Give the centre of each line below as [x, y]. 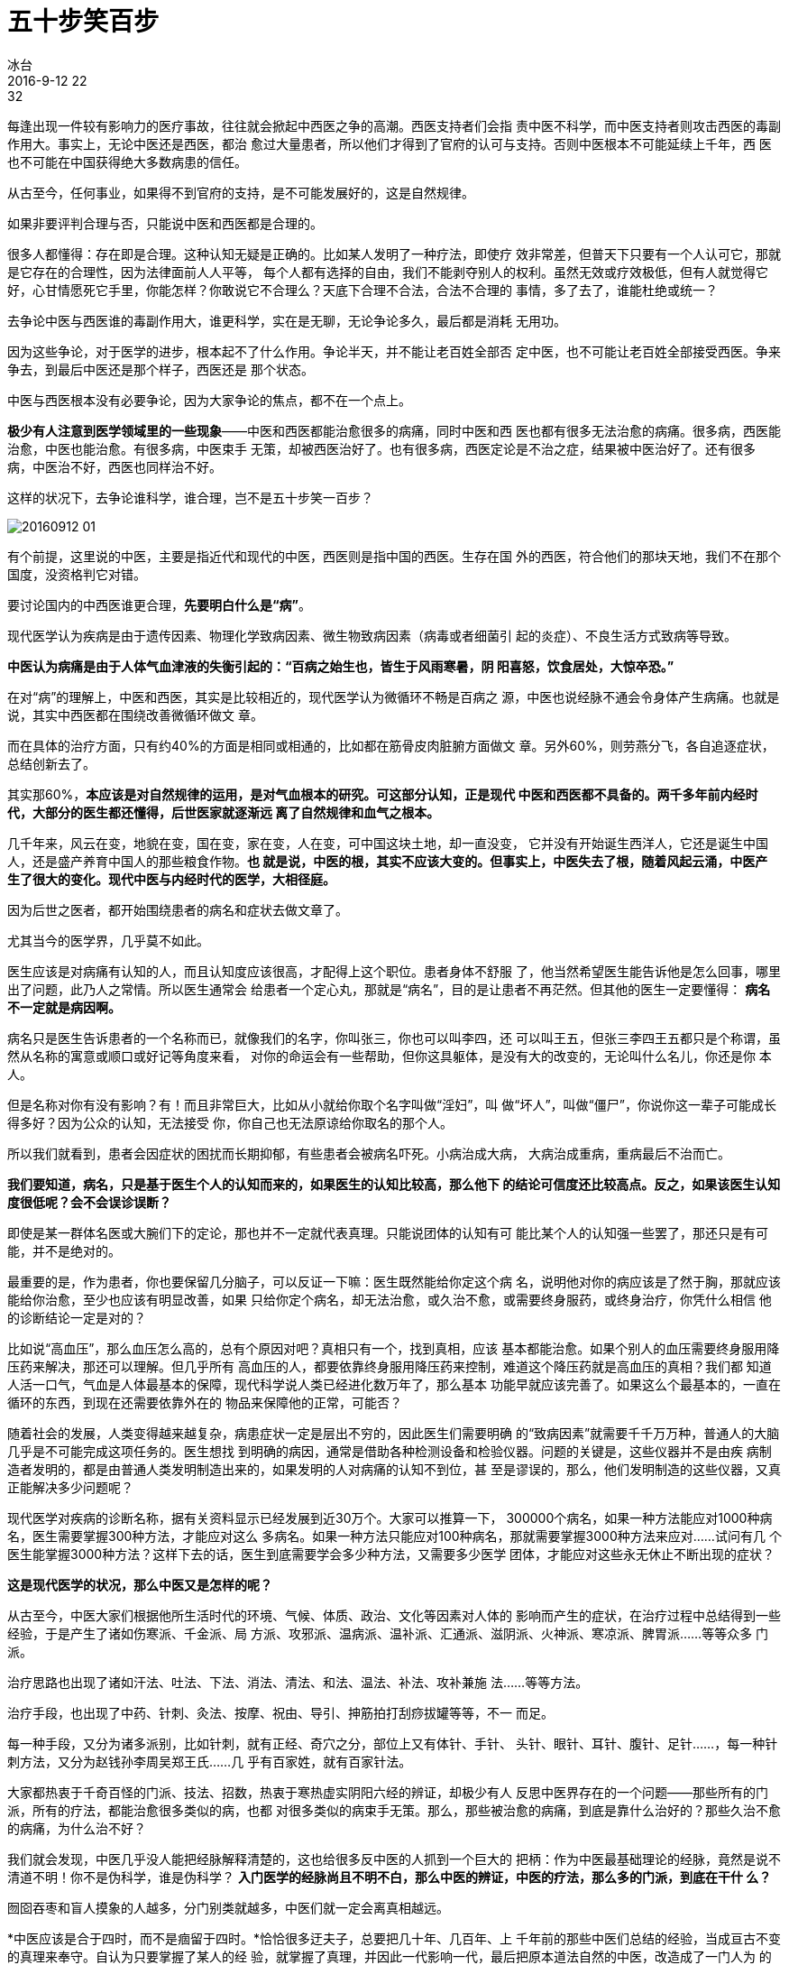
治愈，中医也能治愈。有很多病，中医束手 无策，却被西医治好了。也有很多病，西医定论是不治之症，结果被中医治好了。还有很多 [381, 448]
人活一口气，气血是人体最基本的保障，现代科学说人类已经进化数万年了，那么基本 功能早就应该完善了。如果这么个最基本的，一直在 [394, 1384]
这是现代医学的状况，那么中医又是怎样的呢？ [140, 1584]
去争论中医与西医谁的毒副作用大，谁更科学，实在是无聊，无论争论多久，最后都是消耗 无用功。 [287, 320]
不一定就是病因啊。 [64, 1007]
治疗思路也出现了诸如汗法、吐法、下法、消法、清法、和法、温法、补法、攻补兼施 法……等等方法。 [298, 1682]
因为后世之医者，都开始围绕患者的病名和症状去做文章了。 [178, 909]
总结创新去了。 [51, 763]
